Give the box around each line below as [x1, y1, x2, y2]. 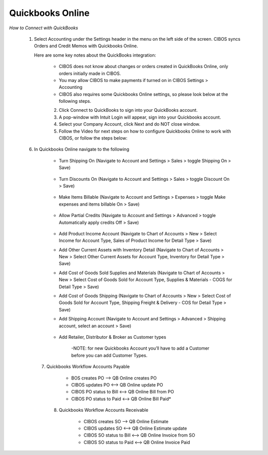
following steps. [59, 98, 91, 104]
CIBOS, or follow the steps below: [59, 135, 128, 141]
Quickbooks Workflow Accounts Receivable [59, 407, 148, 413]
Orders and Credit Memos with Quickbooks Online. [34, 43, 138, 49]
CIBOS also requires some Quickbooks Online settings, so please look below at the [59, 91, 228, 97]
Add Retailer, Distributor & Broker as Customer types [59, 334, 166, 340]
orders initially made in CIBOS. [59, 70, 121, 76]
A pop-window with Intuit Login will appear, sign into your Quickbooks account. [59, 114, 221, 120]
